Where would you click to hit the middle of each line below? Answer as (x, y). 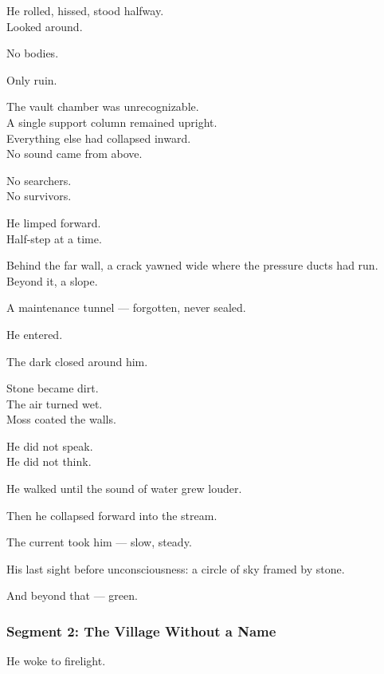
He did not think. (49, 461)
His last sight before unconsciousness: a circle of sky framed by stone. (176, 568)
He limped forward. (54, 222)
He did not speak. (50, 445)
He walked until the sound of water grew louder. (124, 489)
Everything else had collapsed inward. (99, 138)
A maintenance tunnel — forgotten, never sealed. (126, 307)
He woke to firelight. (56, 661)
